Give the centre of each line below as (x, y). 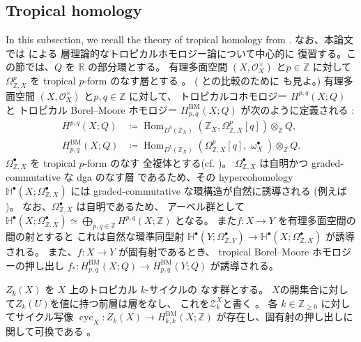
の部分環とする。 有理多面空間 (158, 67)
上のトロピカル (103, 289)
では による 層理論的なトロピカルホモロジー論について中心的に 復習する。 (176, 53)
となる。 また (206, 220)
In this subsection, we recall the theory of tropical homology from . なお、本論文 (179, 39)
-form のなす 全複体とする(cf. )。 (158, 162)
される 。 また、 (41, 252)
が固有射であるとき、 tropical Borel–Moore (214, 252)
